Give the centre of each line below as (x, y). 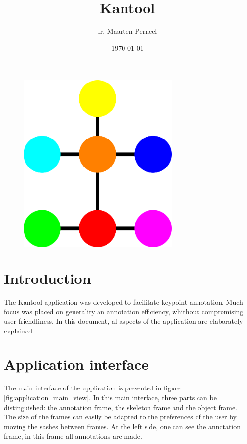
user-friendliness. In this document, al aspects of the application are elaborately (123, 321)
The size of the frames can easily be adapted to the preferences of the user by (120, 417)
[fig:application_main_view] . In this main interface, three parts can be (110, 397)
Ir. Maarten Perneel (127, 31)
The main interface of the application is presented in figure (92, 388)
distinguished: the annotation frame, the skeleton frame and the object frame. (121, 407)
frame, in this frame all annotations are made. (73, 436)
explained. (19, 330)
